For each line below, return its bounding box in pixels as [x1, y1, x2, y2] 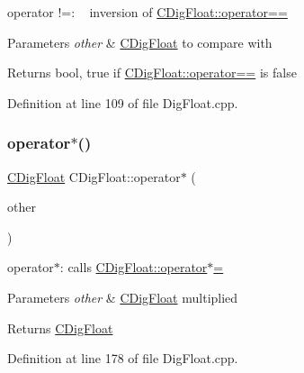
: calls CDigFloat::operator [59, 258, 208, 277]
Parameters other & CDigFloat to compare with [7, 32, 273, 51]
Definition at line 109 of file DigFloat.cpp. [7, 93, 238, 112]
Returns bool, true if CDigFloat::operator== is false [7, 63, 297, 82]
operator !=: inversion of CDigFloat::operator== [7, 3, 288, 21]
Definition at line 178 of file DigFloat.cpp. [7, 349, 238, 368]
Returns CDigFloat [7, 318, 113, 337]
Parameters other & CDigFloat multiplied [7, 287, 238, 306]
